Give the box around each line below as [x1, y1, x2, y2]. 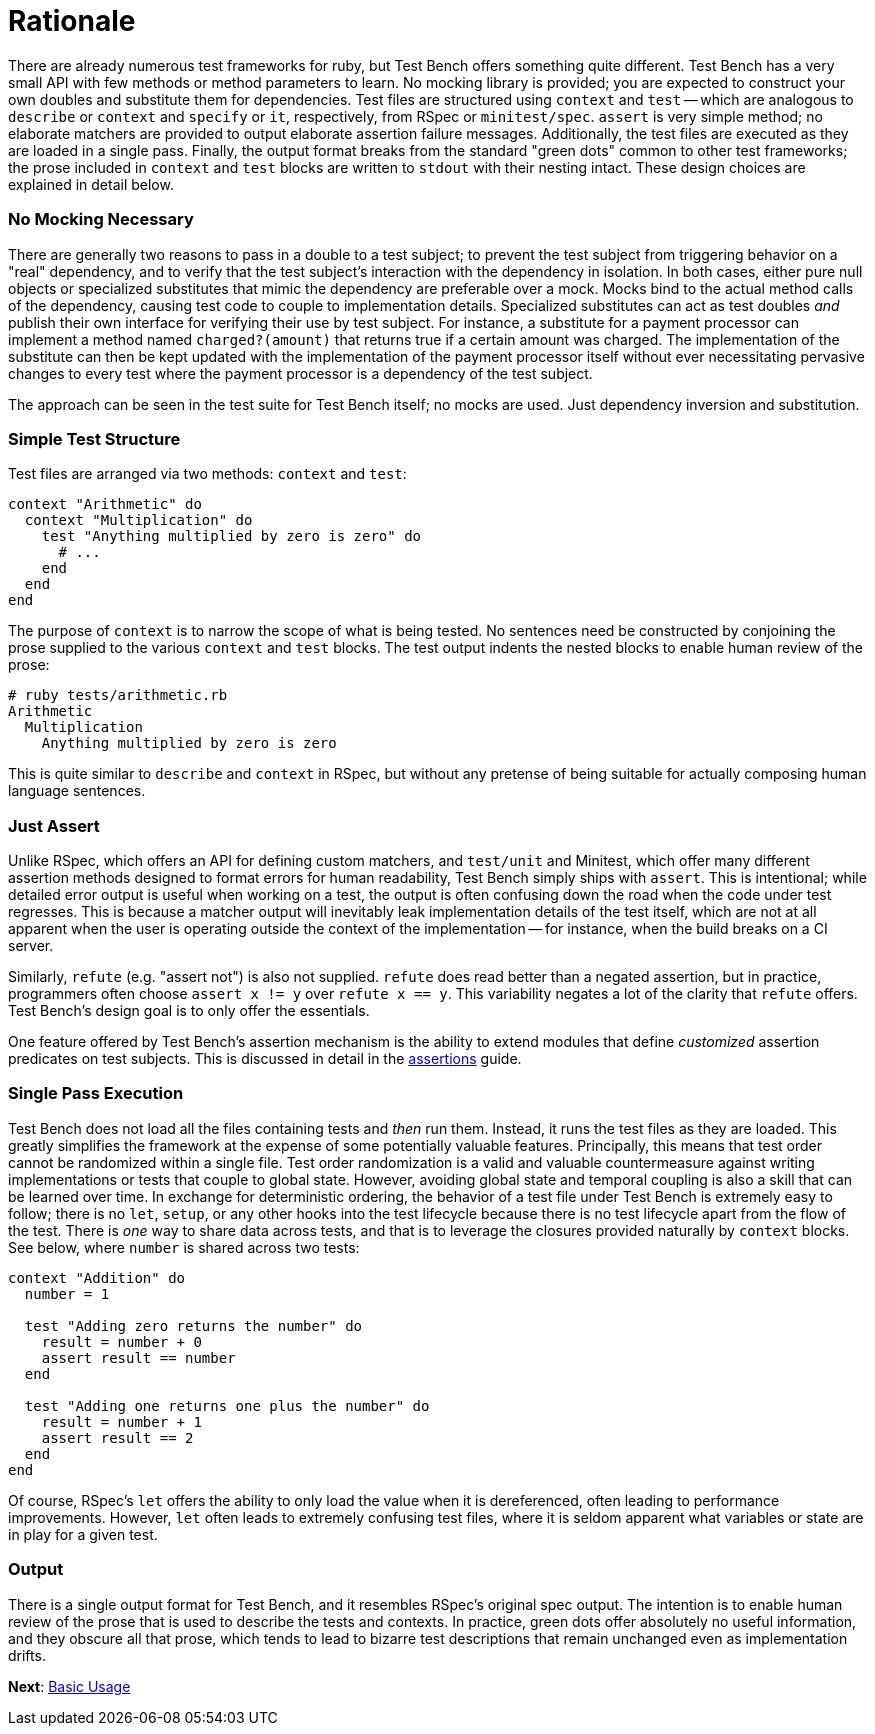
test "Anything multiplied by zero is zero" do [41, 528, 422, 545]
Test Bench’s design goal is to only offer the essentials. [8, 1002, 370, 1019]
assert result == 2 [41, 1429, 194, 1446]
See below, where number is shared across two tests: [8, 1238, 360, 1256]
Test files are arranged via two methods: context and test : [8, 465, 407, 483]
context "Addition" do [8, 1269, 186, 1286]
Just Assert [8, 815, 100, 836]
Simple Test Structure [8, 428, 181, 449]
